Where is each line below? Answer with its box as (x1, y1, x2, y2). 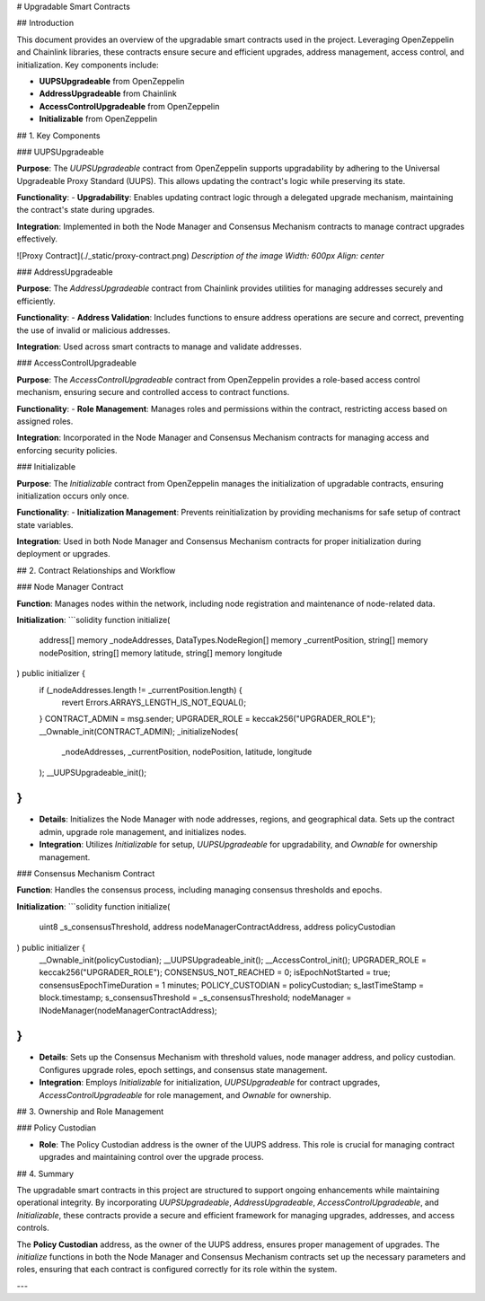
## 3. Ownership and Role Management (16, 1105, 164, 1117)
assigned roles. (16, 416, 74, 426)
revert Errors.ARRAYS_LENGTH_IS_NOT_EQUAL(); (61, 697, 247, 708)
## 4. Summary (16, 1168, 75, 1179)
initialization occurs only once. (16, 490, 129, 501)
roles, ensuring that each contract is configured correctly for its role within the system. (16, 1264, 338, 1275)
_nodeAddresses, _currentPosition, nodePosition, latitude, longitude (61, 746, 313, 758)
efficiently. (16, 295, 56, 306)
